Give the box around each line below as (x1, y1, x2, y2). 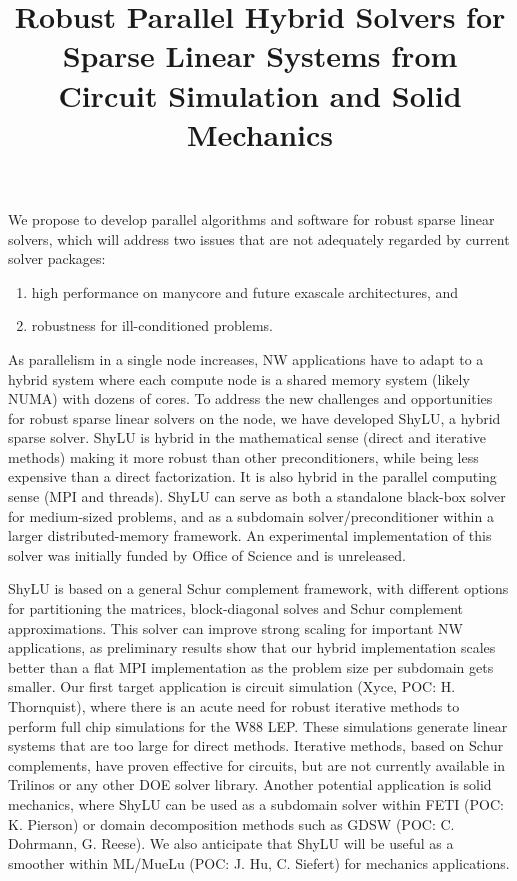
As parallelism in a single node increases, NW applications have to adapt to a (8, 348, 484, 369)
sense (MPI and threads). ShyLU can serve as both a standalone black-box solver (8, 486, 506, 507)
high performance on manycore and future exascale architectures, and (31, 281, 459, 302)
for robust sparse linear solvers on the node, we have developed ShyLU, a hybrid (8, 407, 501, 428)
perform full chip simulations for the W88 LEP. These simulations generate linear (8, 715, 508, 736)
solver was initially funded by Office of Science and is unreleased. (8, 544, 406, 565)
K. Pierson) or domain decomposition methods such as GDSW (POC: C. (8, 813, 455, 834)
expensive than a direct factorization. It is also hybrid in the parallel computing (8, 466, 497, 487)
